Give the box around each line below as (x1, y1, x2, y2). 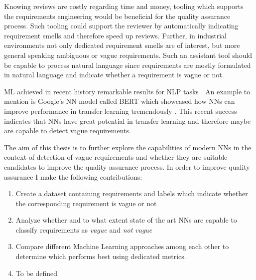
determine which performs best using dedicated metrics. (15, 251, 186, 262)
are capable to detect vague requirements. (4, 125, 131, 136)
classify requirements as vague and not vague (15, 224, 152, 235)
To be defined (15, 268, 58, 278)
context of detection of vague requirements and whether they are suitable (4, 152, 228, 162)
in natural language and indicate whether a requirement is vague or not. (4, 69, 224, 80)
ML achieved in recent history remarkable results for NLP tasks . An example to (4, 86, 251, 96)
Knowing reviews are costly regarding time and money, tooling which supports (4, 1, 244, 11)
